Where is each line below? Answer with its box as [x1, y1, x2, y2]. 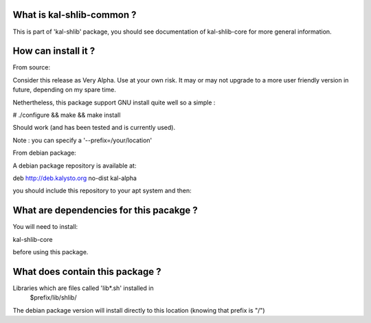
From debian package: [12, 148, 77, 157]
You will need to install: [12, 223, 78, 231]
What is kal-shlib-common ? [12, 9, 137, 21]
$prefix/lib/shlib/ [30, 293, 77, 302]
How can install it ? [12, 45, 95, 57]
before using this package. [12, 248, 89, 256]
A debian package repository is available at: [12, 161, 137, 170]
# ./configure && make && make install [12, 111, 121, 119]
